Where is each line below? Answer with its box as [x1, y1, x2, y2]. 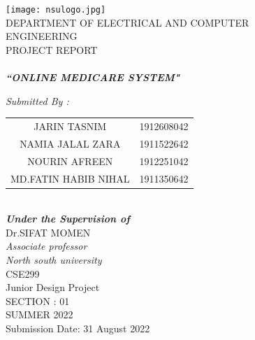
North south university [6, 252, 102, 267]
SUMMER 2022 [6, 307, 73, 322]
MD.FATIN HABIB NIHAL [10, 171, 130, 185]
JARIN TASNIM [34, 118, 107, 133]
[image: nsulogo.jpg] [6, 5, 106, 15]
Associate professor [6, 239, 87, 253]
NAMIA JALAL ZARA [20, 136, 121, 150]
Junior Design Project [6, 280, 100, 295]
